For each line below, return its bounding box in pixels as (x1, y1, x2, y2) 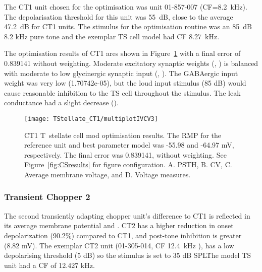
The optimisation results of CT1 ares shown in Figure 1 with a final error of (4, 48, 241, 58)
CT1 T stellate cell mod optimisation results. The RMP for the (24, 129, 222, 140)
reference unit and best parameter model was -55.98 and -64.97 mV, (24, 140, 234, 150)
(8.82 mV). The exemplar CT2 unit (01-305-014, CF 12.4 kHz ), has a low (4, 240, 234, 250)
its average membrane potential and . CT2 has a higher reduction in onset (4, 220, 234, 231)
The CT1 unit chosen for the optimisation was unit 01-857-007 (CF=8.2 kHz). (4, 2, 247, 12)
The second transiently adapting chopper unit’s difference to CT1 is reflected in (4, 210, 250, 221)
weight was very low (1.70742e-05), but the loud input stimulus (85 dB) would (4, 78, 246, 88)
